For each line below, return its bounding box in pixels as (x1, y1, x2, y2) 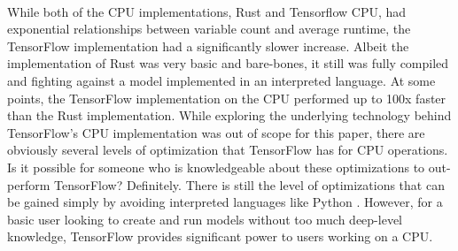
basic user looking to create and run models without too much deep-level (7, 209, 402, 228)
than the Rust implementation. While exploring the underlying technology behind (7, 106, 452, 125)
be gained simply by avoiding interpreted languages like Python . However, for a (7, 193, 443, 211)
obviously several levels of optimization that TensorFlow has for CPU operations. (7, 141, 448, 159)
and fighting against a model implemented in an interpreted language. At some (7, 71, 436, 89)
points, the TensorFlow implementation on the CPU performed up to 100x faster (7, 88, 446, 107)
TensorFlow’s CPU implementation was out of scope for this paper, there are (7, 123, 425, 141)
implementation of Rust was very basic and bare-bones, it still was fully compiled (7, 54, 449, 72)
